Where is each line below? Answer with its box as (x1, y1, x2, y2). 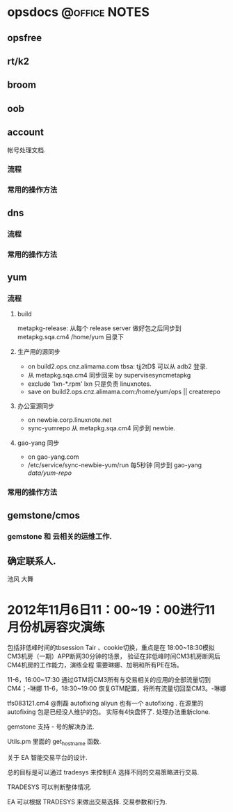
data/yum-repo (27, 469, 72, 477)
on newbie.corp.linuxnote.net (27, 416, 112, 424)
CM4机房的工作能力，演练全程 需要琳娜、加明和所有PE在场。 (7, 661, 183, 669)
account (7, 127, 44, 138)
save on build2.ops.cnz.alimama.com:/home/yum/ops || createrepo (27, 387, 220, 396)
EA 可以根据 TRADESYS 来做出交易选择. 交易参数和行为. (7, 797, 168, 806)
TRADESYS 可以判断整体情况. (7, 783, 92, 791)
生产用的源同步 (17, 348, 61, 356)
